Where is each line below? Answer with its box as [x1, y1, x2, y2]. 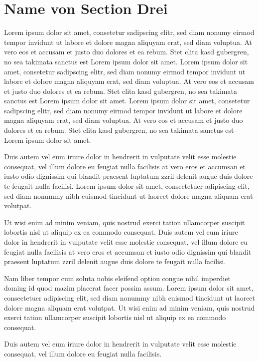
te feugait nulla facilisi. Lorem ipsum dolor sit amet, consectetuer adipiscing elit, [4, 181, 250, 191]
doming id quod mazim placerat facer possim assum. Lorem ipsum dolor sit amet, [4, 283, 254, 293]
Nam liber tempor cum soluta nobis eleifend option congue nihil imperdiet [4, 273, 231, 283]
